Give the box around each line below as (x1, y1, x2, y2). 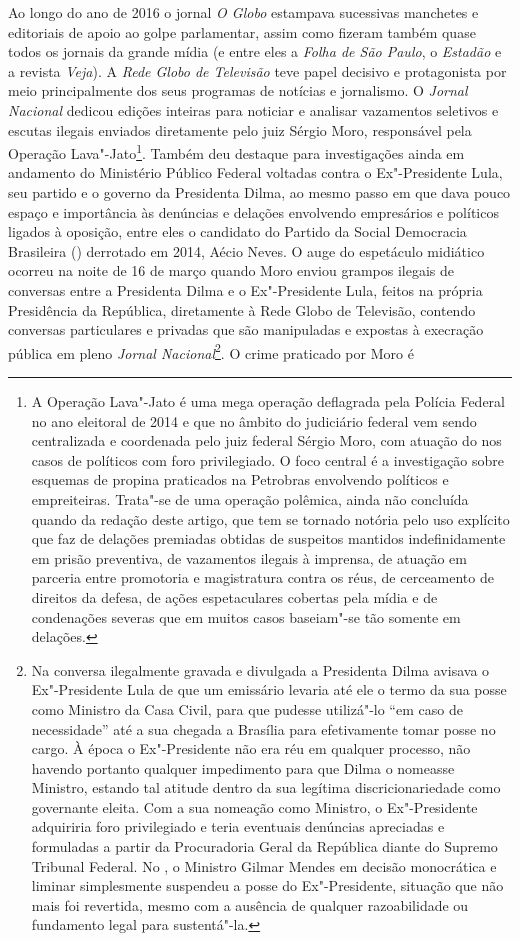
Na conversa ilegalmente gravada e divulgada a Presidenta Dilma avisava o (31, 659, 490, 680)
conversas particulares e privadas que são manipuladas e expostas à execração (8, 319, 484, 340)
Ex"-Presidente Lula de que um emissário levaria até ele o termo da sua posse (31, 679, 507, 700)
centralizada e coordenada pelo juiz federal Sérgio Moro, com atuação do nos (31, 430, 502, 451)
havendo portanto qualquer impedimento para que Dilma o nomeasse (31, 757, 455, 778)
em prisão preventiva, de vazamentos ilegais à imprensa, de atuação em (31, 547, 467, 568)
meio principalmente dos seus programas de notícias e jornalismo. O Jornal (8, 80, 468, 101)
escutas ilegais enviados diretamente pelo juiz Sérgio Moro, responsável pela (8, 119, 472, 140)
